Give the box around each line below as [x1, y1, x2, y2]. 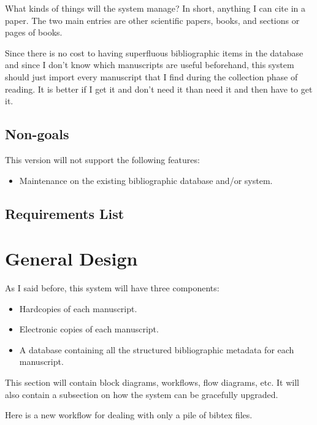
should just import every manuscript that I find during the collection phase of [5, 70, 298, 83]
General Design [5, 246, 138, 271]
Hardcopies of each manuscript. [19, 302, 137, 315]
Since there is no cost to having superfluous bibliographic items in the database [5, 46, 304, 59]
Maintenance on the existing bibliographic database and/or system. [19, 174, 273, 186]
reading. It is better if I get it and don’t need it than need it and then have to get [5, 82, 313, 95]
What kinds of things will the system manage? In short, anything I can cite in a [5, 2, 306, 14]
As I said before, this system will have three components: [5, 281, 220, 294]
